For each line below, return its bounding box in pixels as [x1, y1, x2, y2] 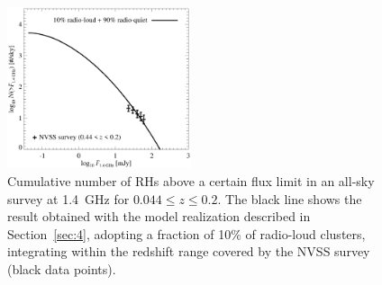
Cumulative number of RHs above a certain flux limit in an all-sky [7, 172, 375, 191]
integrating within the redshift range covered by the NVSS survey [7, 242, 370, 261]
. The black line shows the [217, 189, 362, 208]
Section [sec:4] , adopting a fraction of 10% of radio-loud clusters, [7, 224, 366, 243]
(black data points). [7, 260, 116, 279]
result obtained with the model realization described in [7, 207, 311, 226]
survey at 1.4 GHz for [7, 189, 130, 208]
